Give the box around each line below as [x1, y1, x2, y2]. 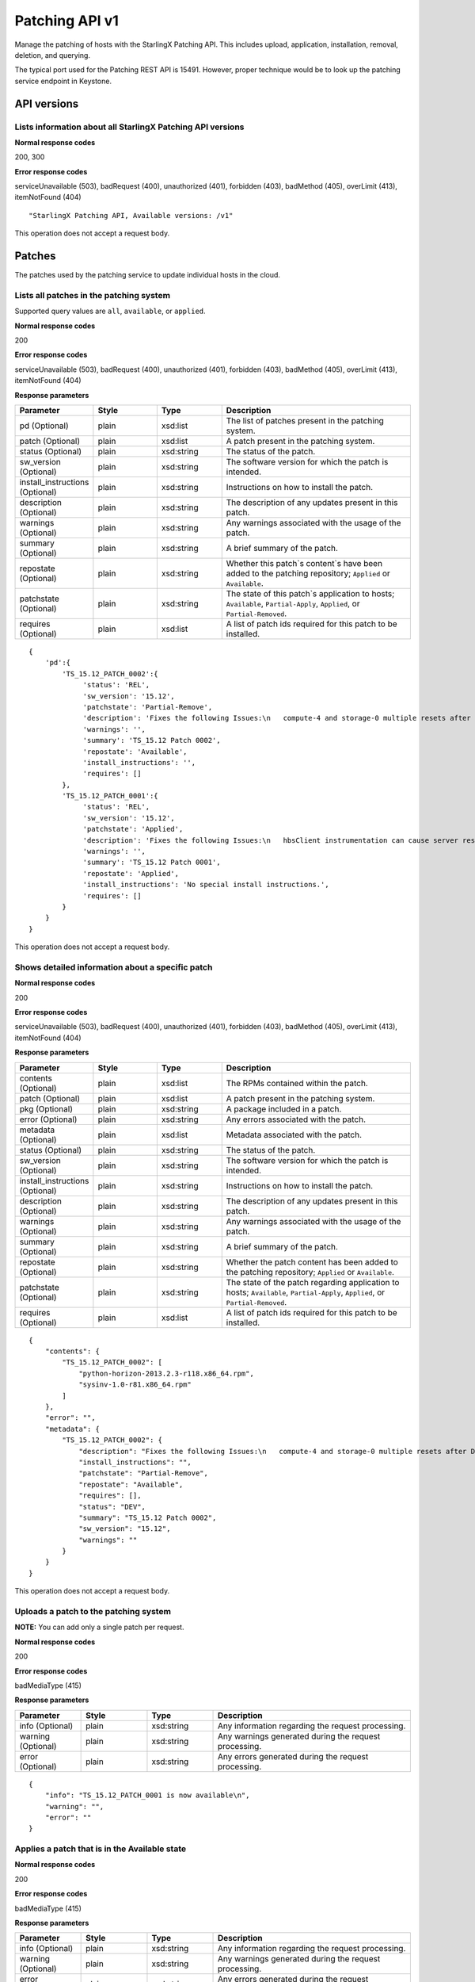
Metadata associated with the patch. [226, 1129, 362, 1140]
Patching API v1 [14, 12, 119, 29]
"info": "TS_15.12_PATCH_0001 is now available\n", [44, 1791, 250, 1800]
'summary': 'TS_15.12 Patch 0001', [82, 858, 221, 867]
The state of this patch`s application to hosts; [226, 588, 395, 599]
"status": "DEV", [78, 1502, 146, 1511]
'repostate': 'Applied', [82, 869, 180, 878]
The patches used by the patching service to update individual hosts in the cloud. [14, 270, 281, 280]
